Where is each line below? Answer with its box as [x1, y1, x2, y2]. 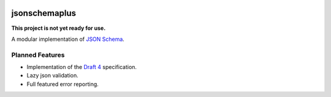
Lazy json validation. [26, 72, 79, 79]
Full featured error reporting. [26, 80, 99, 88]
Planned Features [11, 51, 65, 59]
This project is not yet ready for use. [11, 24, 106, 32]
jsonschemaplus [11, 8, 77, 18]
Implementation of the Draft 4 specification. [26, 63, 137, 71]
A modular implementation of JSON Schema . [11, 35, 125, 43]
